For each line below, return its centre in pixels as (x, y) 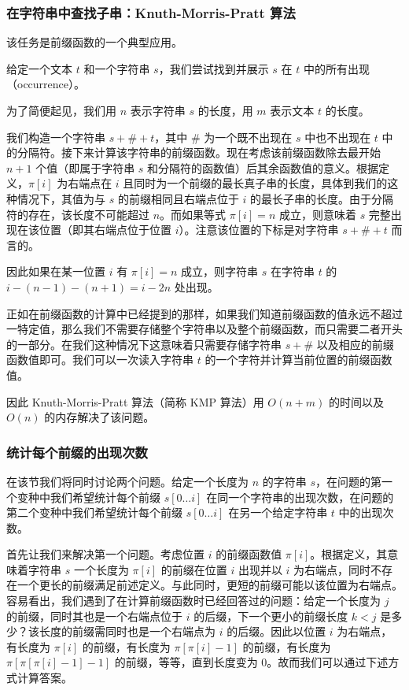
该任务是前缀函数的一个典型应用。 (94, 42)
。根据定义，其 (349, 554)
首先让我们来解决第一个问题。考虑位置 (105, 554)
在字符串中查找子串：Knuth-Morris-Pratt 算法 (151, 12)
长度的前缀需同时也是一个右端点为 (127, 631)
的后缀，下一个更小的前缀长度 (271, 616)
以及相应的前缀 (355, 344)
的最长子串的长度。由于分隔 (322, 198)
